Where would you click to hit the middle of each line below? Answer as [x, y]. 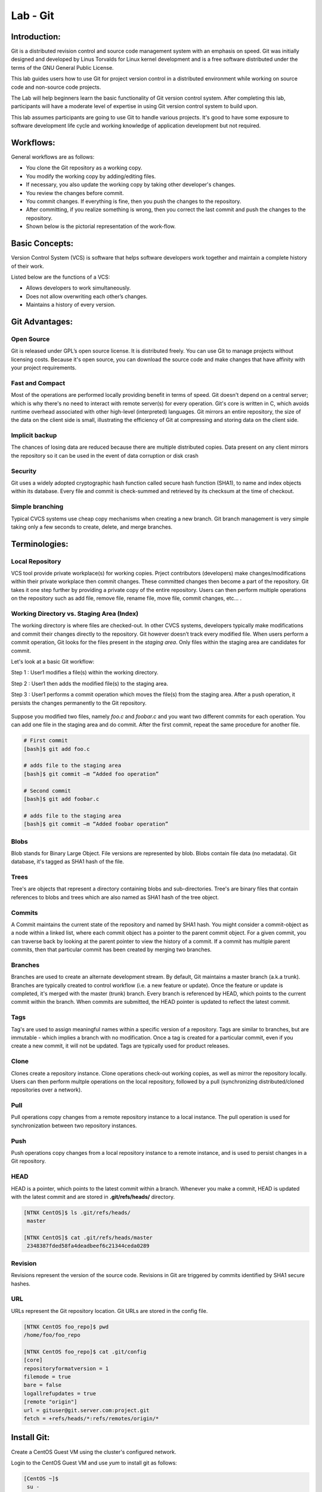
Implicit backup [34, 436]
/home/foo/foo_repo [52, 1335]
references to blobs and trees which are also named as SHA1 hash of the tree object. [115, 897]
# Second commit [47, 790]
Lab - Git [32, 16]
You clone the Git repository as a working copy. [84, 168]
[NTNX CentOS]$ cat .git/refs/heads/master [88, 1238]
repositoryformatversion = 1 [66, 1368]
